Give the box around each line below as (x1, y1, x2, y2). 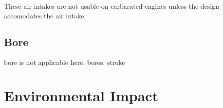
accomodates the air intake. (4, 10, 86, 20)
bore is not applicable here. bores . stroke (4, 57, 125, 67)
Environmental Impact (4, 85, 159, 105)
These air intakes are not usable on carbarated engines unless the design (4, 1, 220, 11)
